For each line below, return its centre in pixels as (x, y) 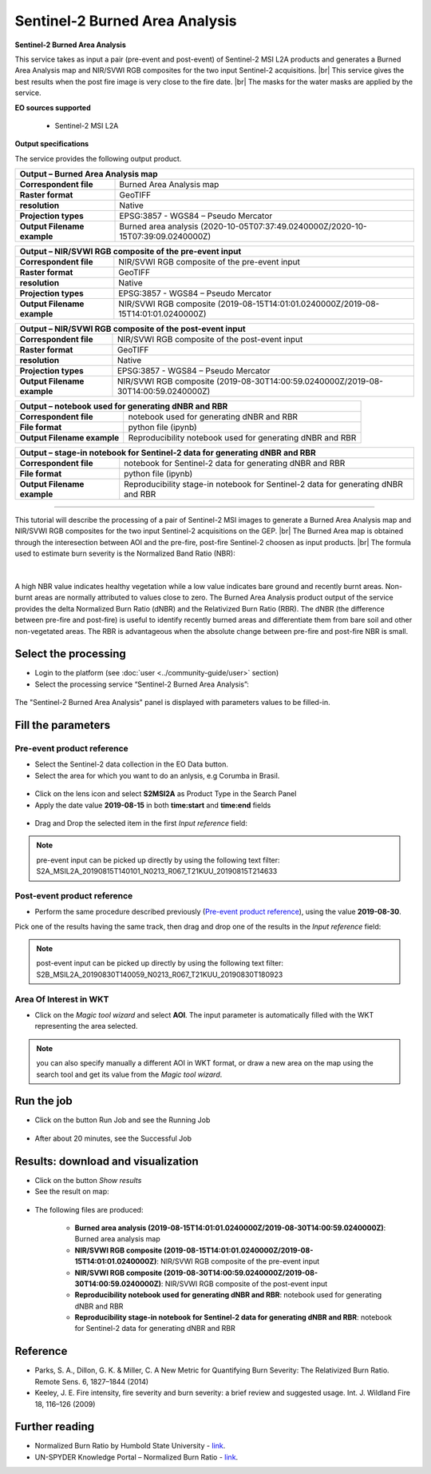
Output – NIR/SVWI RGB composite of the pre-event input (130, 252)
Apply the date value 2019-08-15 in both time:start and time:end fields (153, 805)
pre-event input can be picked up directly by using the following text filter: (158, 860)
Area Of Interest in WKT (62, 999)
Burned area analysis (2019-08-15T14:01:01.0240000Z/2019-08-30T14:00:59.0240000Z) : (230, 1228)
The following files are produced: (89, 1209)
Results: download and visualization (107, 1161)
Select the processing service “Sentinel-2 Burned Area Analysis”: (142, 684)
